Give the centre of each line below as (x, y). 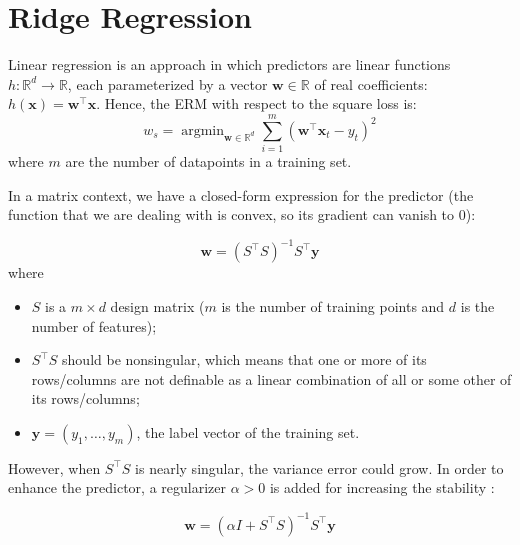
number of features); (94, 325)
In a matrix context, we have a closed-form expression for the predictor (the (241, 194)
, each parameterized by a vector (167, 83)
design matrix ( (157, 305)
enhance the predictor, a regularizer (117, 487)
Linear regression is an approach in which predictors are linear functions (229, 64)
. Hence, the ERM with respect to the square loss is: (256, 103)
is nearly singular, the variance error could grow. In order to (319, 467)
